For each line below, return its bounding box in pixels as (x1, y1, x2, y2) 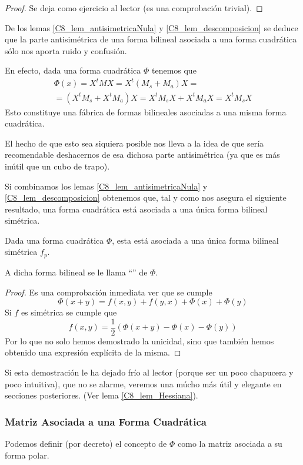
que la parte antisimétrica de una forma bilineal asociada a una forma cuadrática (5, 33, 297, 45)
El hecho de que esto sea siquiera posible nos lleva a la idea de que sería (5, 137, 264, 149)
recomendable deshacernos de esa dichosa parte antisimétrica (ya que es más (5, 148, 280, 161)
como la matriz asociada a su (178, 437, 282, 449)
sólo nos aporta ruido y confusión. (5, 44, 127, 57)
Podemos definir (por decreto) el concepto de (5, 437, 167, 449)
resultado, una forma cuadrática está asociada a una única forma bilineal (5, 202, 268, 215)
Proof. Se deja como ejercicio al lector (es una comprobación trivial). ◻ (5, 2, 263, 14)
